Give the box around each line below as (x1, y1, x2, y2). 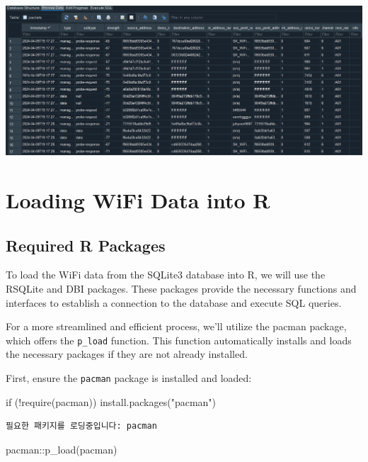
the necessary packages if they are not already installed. (6, 346, 248, 361)
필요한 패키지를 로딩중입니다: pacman (6, 421, 157, 432)
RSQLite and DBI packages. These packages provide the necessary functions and (6, 281, 357, 295)
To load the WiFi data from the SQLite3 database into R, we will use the (6, 267, 326, 282)
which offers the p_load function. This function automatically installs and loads (6, 332, 352, 347)
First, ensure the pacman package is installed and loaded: (6, 370, 252, 385)
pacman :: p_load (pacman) (6, 441, 117, 456)
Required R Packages (6, 234, 166, 256)
